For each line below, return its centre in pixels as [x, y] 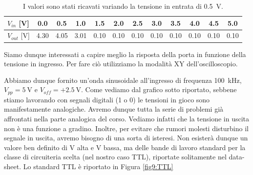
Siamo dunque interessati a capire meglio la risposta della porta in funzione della [125, 54]
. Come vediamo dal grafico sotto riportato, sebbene [159, 89]
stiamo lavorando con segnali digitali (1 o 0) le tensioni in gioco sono [107, 99]
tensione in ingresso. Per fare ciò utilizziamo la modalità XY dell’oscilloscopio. [121, 64]
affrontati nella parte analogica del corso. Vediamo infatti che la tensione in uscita [127, 118]
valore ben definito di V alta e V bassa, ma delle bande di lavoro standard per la [125, 147]
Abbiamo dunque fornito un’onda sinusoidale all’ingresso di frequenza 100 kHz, [123, 80]
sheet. [13, 166]
